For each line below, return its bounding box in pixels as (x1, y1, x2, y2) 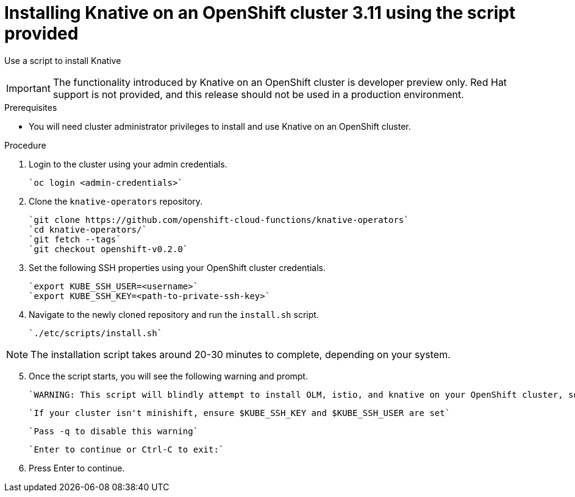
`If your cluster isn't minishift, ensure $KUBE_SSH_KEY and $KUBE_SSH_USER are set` (29, 407, 451, 418)
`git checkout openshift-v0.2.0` (29, 244, 188, 254)
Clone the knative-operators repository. (29, 196, 203, 206)
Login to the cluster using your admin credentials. (29, 158, 227, 169)
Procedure (4, 139, 46, 150)
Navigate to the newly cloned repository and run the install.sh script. (29, 309, 319, 320)
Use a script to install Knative (4, 55, 121, 66)
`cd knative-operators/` (29, 224, 147, 234)
